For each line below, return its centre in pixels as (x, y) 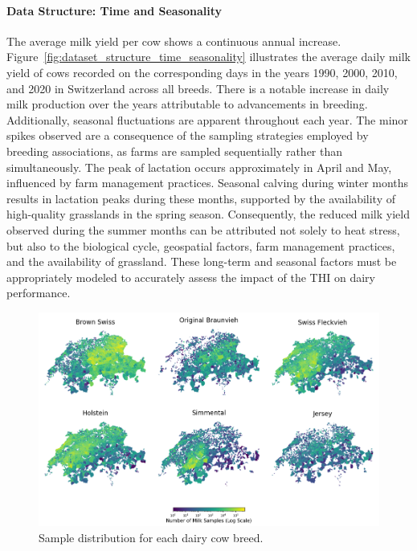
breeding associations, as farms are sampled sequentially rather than (175, 151)
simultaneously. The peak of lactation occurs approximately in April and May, (199, 167)
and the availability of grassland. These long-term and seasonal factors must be (202, 261)
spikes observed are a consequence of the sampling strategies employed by (188, 135)
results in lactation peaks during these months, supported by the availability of (201, 198)
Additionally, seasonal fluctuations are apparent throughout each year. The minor (207, 119)
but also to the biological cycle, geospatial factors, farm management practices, (201, 245)
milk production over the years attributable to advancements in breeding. (187, 104)
